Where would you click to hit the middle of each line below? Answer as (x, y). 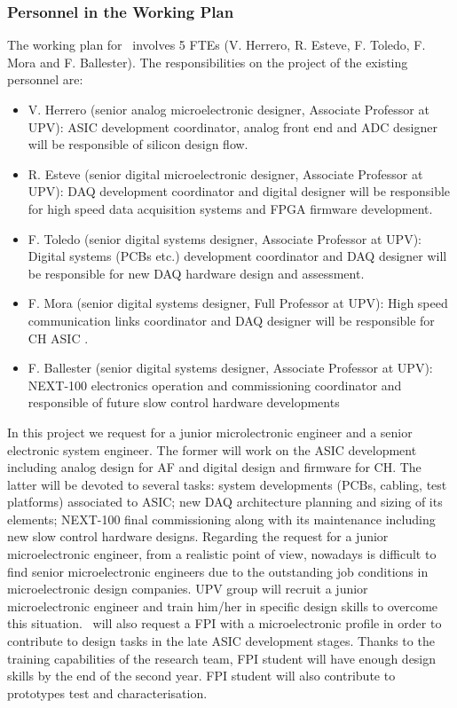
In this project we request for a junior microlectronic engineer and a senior (210, 432)
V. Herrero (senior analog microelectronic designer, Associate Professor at (228, 109)
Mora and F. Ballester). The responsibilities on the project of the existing (208, 62)
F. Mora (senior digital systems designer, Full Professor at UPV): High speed (238, 303)
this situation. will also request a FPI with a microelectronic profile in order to (225, 623)
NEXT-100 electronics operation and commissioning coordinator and (215, 385)
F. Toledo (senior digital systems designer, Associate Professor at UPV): (225, 238)
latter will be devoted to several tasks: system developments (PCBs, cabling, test (227, 484)
